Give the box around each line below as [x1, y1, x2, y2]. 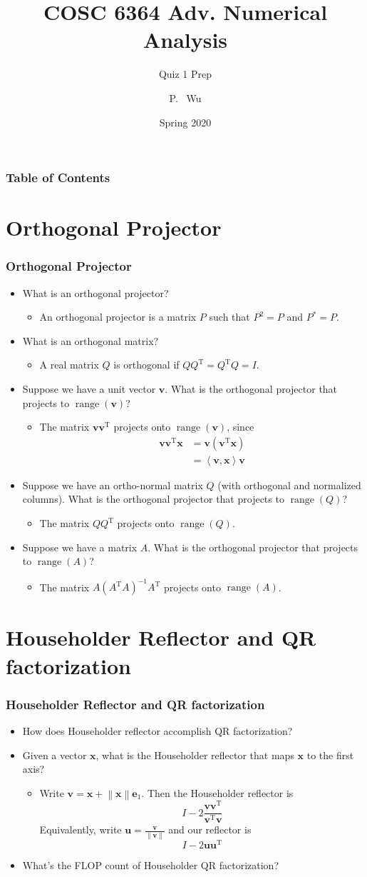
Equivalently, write [39, 822, 122, 837]
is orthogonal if [113, 357, 180, 372]
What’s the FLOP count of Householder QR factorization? [22, 857, 279, 872]
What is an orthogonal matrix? [22, 333, 159, 348]
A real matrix [39, 357, 99, 372]
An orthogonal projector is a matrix [39, 309, 197, 324]
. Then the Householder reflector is [141, 785, 294, 800]
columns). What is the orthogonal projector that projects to [22, 491, 284, 506]
